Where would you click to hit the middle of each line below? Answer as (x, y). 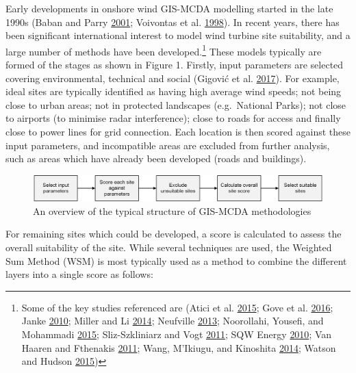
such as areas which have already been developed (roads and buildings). (156, 158)
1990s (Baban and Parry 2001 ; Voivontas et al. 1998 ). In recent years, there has (173, 22)
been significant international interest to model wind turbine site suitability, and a (178, 35)
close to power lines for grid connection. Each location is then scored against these (178, 131)
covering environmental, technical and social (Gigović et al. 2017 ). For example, (173, 78)
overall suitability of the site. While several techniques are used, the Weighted (169, 247)
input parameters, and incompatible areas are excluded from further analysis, (168, 145)
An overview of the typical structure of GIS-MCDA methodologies (172, 210)
